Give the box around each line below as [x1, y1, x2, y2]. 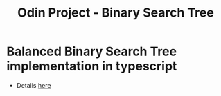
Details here [16, 81, 51, 89]
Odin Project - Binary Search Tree [17, 5, 214, 21]
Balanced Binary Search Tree [6, 44, 177, 59]
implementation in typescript [6, 59, 177, 74]
